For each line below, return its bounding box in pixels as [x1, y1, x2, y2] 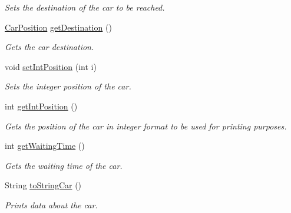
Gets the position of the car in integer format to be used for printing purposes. [5, 119, 287, 132]
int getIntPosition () [5, 99, 78, 112]
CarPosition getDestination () [5, 21, 112, 33]
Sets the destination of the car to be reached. [5, 1, 165, 13]
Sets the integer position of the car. [5, 80, 131, 92]
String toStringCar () [5, 179, 82, 191]
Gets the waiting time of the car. [5, 159, 123, 171]
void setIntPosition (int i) [5, 60, 97, 72]
